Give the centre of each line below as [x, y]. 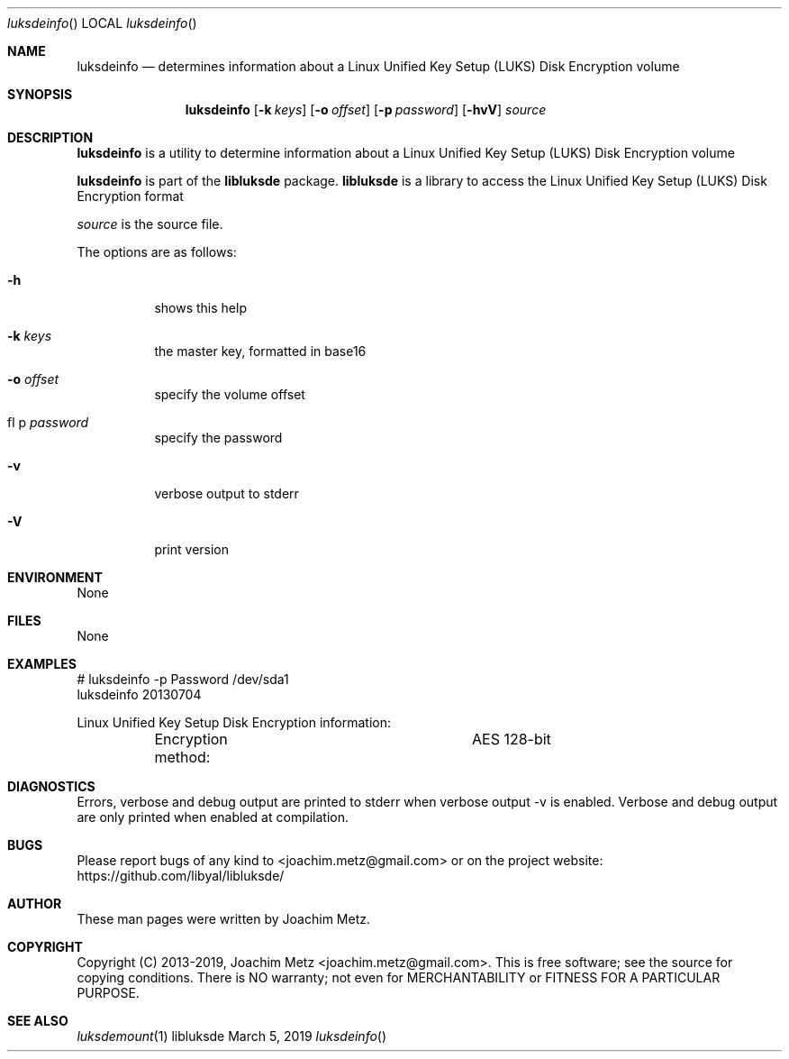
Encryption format [130, 196]
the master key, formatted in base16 [260, 351]
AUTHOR [35, 904]
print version [192, 549]
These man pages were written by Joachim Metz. [223, 919]
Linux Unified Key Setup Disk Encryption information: [234, 722]
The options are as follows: [157, 252]
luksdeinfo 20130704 [139, 694]
